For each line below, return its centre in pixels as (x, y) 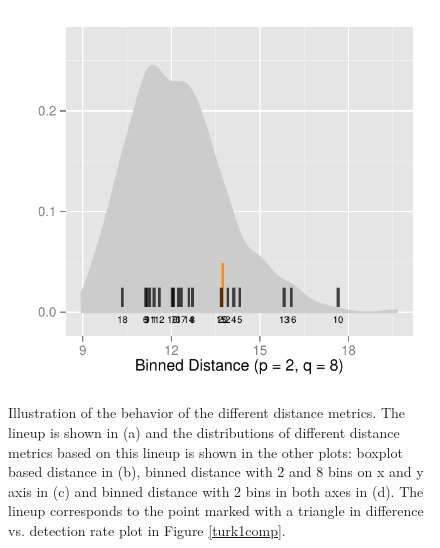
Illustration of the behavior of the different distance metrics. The (207, 412)
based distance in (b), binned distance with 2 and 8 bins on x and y (216, 471)
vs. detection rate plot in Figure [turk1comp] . (147, 530)
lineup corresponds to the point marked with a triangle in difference (216, 510)
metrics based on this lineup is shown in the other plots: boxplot (205, 451)
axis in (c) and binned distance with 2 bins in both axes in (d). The (216, 490)
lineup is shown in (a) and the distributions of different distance (204, 432)
